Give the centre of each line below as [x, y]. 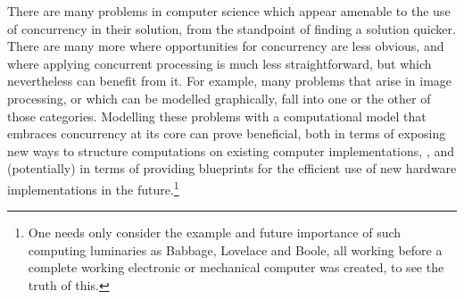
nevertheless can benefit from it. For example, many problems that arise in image [230, 81]
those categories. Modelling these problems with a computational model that [217, 116]
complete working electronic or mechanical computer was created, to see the [236, 267]
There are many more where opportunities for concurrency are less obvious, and [226, 46]
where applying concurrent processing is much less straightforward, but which [220, 63]
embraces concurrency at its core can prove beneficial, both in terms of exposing [227, 133]
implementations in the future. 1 [93, 187]
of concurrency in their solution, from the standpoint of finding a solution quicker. [232, 28]
